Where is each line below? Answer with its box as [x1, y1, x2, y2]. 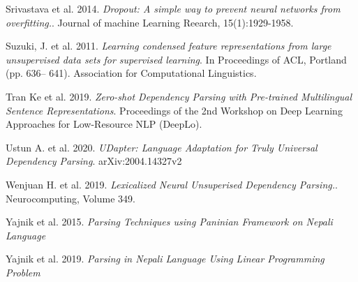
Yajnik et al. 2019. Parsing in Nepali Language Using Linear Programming [6, 251, 325, 266]
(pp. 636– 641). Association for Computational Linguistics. [6, 66, 257, 80]
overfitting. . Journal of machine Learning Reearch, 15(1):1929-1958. [6, 15, 294, 29]
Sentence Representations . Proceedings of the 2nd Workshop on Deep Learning [6, 103, 343, 117]
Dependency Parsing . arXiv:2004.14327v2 [6, 154, 182, 168]
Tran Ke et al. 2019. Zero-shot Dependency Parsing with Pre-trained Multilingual [6, 89, 352, 103]
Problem [6, 265, 40, 279]
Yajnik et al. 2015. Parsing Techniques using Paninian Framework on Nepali [6, 214, 333, 229]
